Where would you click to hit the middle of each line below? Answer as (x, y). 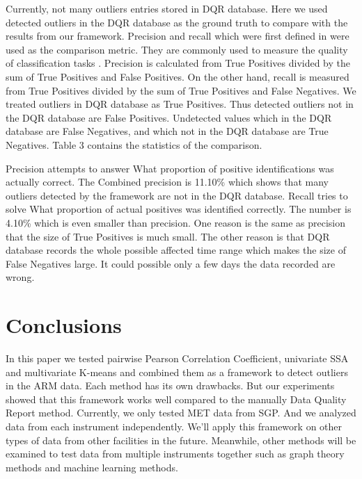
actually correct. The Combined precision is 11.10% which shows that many (167, 182)
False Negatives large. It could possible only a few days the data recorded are (171, 263)
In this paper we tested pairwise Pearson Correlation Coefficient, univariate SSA (177, 358)
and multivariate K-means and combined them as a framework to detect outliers (177, 372)
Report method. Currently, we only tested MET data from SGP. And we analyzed (181, 413)
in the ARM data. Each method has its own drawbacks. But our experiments (170, 385)
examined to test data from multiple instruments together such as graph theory (175, 454)
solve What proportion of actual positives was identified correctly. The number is (179, 209)
